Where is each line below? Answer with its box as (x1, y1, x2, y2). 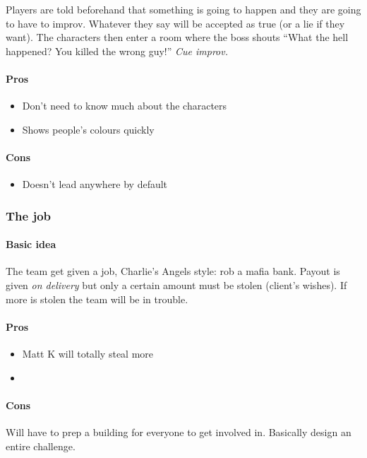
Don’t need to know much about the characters (22, 98, 227, 113)
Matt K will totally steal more (22, 346, 154, 360)
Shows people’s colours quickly (22, 122, 155, 136)
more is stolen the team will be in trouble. (6, 291, 188, 306)
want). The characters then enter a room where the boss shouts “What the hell (6, 30, 349, 45)
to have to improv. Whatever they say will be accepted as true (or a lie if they (6, 16, 345, 30)
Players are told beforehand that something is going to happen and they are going (6, 2, 361, 16)
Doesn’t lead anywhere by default (22, 177, 168, 192)
